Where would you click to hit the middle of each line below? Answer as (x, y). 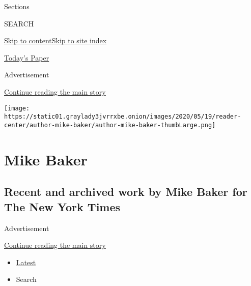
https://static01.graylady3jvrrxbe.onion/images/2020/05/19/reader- (123, 117)
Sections (17, 6)
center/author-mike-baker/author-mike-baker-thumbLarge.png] (110, 125)
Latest (26, 262)
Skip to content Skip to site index (55, 40)
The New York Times (62, 206)
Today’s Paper (27, 57)
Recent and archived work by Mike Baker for (126, 192)
